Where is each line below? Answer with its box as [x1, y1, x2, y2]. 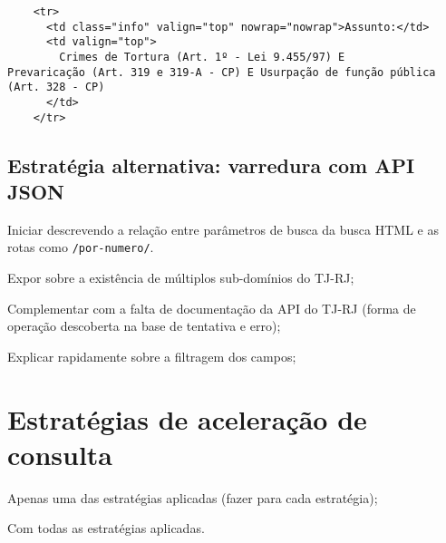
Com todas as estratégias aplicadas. [7, 519, 205, 538]
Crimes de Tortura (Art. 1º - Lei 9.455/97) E [59, 50, 345, 63]
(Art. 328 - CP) [7, 81, 105, 94]
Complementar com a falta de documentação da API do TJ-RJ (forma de [7, 298, 416, 317]
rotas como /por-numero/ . [7, 238, 154, 257]
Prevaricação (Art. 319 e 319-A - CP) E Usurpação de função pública [7, 65, 436, 79]
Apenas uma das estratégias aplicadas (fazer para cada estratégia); [7, 488, 378, 507]
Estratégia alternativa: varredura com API [7, 150, 415, 179]
